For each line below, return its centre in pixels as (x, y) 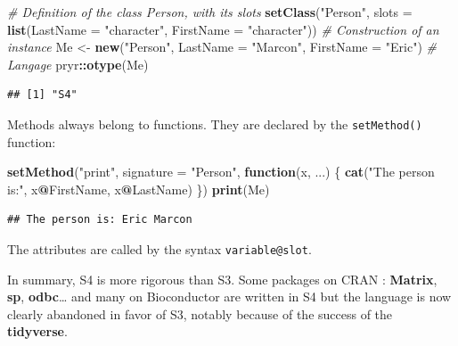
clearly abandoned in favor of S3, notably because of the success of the (200, 313)
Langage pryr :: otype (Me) (78, 64)
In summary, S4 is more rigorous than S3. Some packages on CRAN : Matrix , (222, 279)
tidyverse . (37, 331)
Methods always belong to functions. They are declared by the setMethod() (215, 124)
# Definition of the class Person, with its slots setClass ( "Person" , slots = (210, 12)
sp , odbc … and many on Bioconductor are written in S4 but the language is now (229, 297)
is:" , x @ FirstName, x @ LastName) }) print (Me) (139, 189)
